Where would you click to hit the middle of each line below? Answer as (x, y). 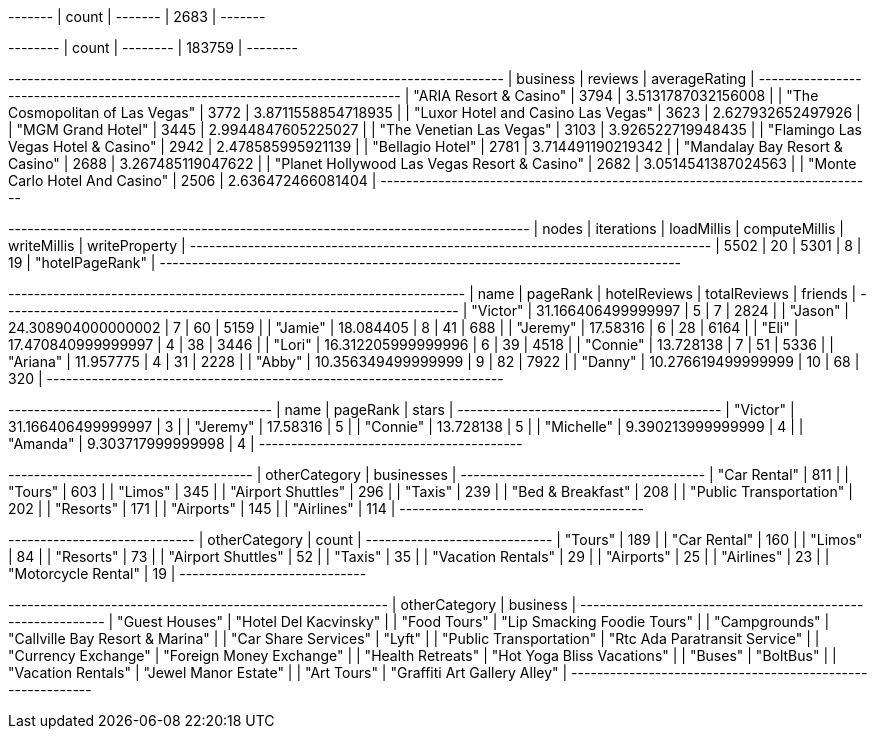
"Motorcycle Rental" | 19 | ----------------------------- (187, 573)
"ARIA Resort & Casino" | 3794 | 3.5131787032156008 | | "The (616, 95)
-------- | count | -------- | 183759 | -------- (153, 47)
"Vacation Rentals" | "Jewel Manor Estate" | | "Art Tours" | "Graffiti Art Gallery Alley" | (288, 672)
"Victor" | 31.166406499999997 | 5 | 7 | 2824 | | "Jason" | (660, 310)
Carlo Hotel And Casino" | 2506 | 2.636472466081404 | (192, 180)
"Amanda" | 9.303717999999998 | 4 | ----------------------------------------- (265, 443)
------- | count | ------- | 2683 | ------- (137, 16)
